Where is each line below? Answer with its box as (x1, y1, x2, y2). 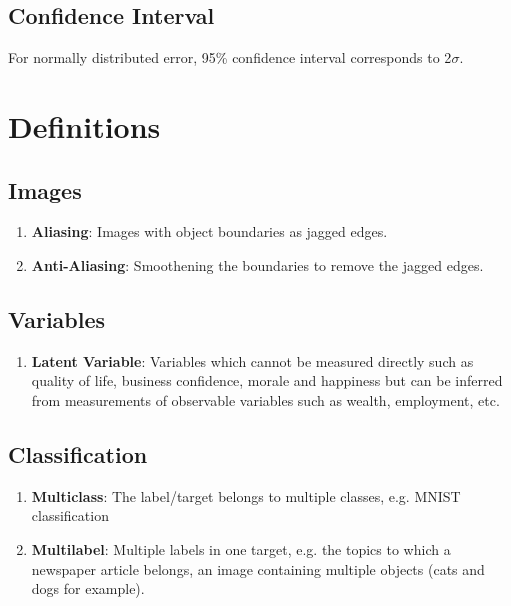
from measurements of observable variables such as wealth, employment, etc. (31, 389, 500, 410)
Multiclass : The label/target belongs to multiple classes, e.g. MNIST (31, 485, 461, 506)
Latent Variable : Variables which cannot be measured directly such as (31, 350, 474, 371)
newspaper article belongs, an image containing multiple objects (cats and (31, 558, 485, 579)
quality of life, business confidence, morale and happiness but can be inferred (31, 370, 503, 391)
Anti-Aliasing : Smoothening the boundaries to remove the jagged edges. (31, 254, 484, 275)
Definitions (8, 105, 161, 146)
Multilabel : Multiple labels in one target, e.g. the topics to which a (31, 538, 451, 559)
